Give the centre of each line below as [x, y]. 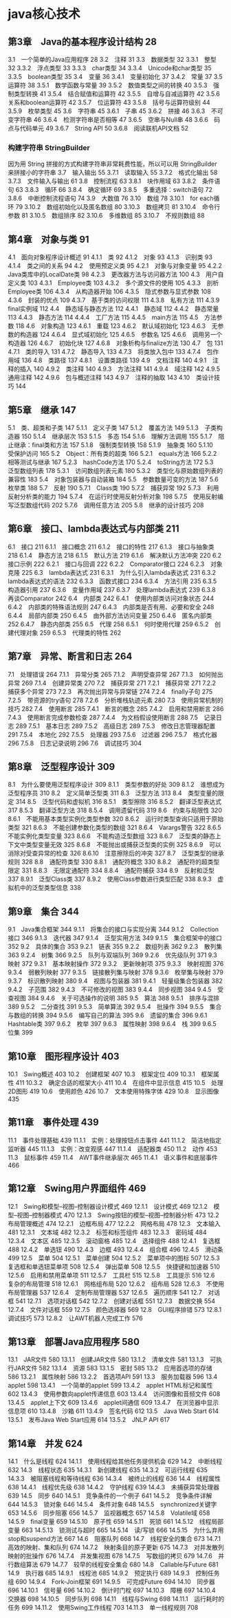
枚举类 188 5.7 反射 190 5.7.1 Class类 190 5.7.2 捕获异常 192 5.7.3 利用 [113, 488]
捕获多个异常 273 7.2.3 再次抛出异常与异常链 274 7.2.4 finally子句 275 [110, 691]
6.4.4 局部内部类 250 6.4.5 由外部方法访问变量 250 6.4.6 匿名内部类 [110, 615]
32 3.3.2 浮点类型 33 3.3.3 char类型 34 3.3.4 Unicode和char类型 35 [110, 68]
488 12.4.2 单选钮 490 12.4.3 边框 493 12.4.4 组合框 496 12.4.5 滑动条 [115, 1249]
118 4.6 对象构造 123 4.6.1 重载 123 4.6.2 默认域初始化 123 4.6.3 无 [117, 326]
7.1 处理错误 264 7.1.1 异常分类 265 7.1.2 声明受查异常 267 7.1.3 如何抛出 [115, 674]
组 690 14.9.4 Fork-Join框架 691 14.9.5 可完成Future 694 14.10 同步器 [111, 1582]
